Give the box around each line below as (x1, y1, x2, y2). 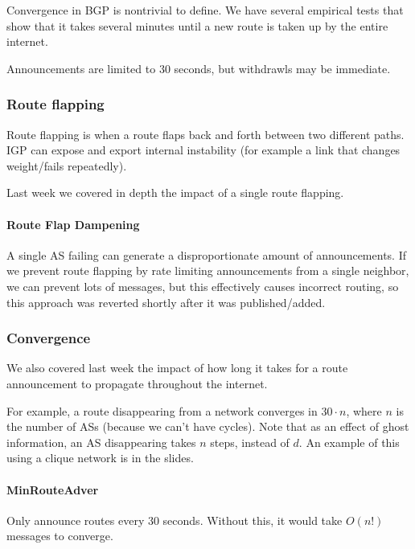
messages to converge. (6, 527, 113, 544)
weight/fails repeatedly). (6, 157, 127, 174)
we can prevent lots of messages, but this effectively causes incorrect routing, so (6, 277, 399, 294)
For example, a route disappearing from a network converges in (6, 402, 318, 419)
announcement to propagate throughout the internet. (6, 375, 268, 391)
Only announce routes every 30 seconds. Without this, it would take (6, 511, 343, 528)
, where (346, 402, 382, 419)
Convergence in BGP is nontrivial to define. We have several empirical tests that (6, 2, 404, 18)
